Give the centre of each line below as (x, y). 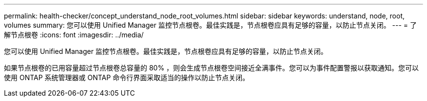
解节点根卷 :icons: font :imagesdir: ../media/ (74, 35)
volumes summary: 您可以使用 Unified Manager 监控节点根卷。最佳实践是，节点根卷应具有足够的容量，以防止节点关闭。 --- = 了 (211, 25)
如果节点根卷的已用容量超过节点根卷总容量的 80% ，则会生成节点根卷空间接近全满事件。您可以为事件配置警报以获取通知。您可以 (212, 68)
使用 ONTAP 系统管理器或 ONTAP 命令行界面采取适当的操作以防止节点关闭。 (127, 77)
